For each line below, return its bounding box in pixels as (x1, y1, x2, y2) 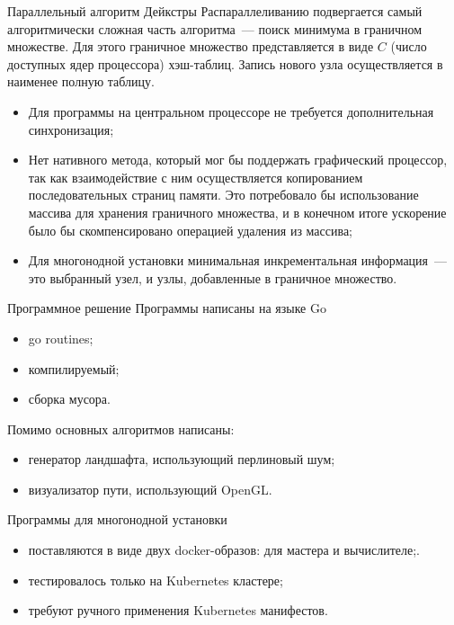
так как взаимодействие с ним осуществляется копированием (28, 167, 363, 186)
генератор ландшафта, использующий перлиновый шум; (28, 450, 335, 469)
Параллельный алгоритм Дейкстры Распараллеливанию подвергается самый (7, 2, 423, 20)
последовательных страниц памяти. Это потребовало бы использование (28, 185, 419, 204)
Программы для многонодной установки (7, 510, 227, 529)
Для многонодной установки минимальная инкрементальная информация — (28, 251, 448, 270)
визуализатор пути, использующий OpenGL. (28, 479, 272, 498)
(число (390, 37, 427, 56)
